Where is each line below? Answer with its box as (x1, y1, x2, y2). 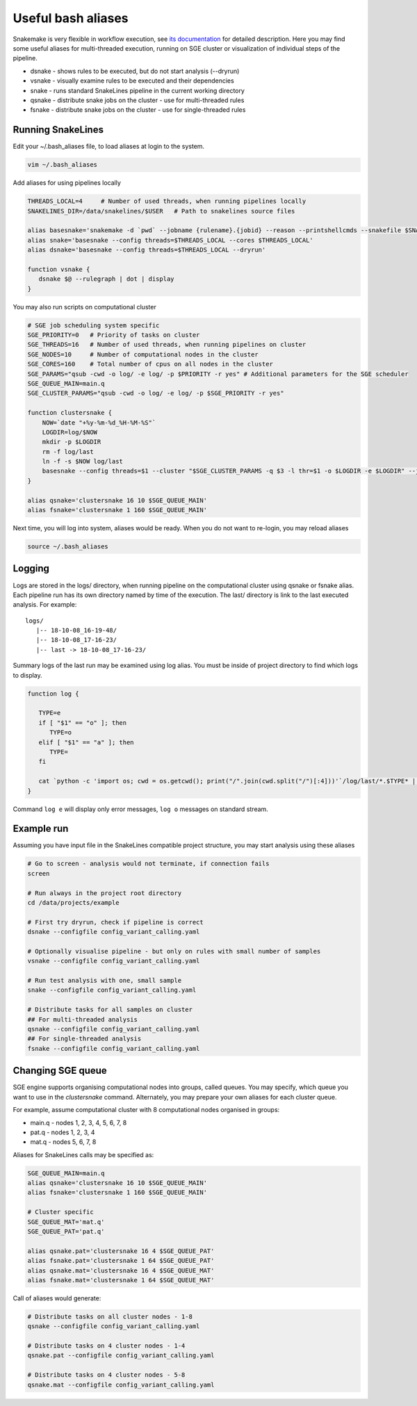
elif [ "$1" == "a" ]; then (38, 738, 135, 746)
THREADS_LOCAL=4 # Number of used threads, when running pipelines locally (27, 197, 306, 205)
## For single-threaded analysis (27, 1035, 142, 1043)
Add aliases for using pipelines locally (13, 179, 122, 187)
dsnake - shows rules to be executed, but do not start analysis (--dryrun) (30, 67, 240, 75)
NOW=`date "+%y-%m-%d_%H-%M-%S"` (42, 418, 156, 427)
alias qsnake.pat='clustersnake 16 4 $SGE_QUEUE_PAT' (27, 1247, 215, 1254)
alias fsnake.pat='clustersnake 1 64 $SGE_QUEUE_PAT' (27, 1257, 215, 1265)
